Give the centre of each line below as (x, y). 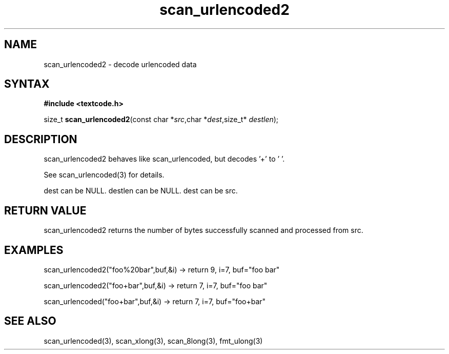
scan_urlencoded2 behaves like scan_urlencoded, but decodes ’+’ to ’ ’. (164, 159)
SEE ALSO (30, 321)
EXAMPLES (34, 250)
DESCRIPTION (41, 139)
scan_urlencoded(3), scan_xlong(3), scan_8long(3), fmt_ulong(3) (153, 341)
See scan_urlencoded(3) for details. (104, 175)
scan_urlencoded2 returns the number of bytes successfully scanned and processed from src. (203, 230)
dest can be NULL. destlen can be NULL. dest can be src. (141, 191)
